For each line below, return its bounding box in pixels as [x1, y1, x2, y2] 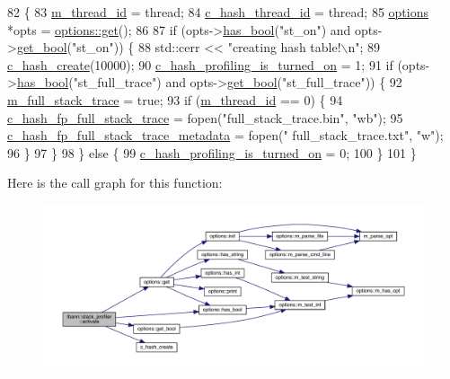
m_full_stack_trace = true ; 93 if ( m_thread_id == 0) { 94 [7, 90, 343, 109]
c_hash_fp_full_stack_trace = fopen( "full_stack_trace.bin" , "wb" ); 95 [7, 108, 403, 127]
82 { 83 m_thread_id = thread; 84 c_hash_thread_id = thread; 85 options [7, 3, 428, 21]
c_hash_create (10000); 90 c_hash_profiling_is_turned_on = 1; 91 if [7, 55, 393, 74]
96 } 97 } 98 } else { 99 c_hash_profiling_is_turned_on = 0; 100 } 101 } [7, 143, 417, 162]
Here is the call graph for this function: [7, 173, 223, 192]
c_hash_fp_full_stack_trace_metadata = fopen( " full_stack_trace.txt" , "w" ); [7, 126, 444, 145]
